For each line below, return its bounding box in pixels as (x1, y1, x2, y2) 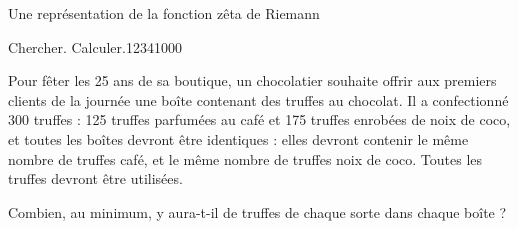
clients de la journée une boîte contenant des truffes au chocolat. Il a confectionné (8, 89, 509, 110)
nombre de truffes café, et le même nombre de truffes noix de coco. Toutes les (8, 148, 483, 169)
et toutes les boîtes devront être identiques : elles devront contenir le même (8, 128, 469, 149)
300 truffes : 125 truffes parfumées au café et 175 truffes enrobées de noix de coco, (8, 109, 511, 130)
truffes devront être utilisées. (8, 168, 183, 189)
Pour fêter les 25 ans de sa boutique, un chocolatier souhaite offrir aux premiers (8, 70, 497, 91)
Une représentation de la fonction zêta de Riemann (8, 3, 320, 23)
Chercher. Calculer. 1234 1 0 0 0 (8, 36, 182, 57)
